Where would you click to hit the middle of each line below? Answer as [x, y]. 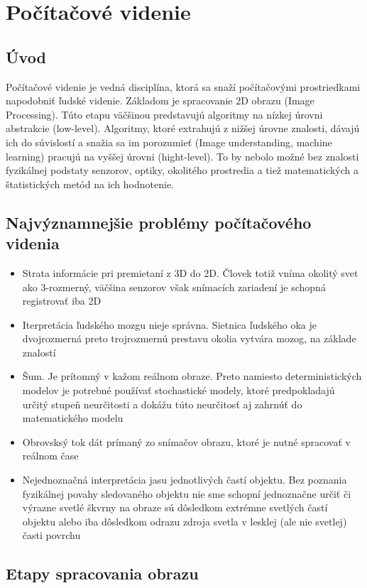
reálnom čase [50, 456]
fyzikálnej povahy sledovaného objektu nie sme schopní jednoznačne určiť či [187, 493]
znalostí [39, 352]
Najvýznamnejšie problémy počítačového [159, 222]
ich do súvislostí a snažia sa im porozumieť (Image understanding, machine [169, 142]
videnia [33, 243]
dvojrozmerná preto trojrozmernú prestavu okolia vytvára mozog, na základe [189, 338]
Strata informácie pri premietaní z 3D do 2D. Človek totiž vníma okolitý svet [190, 272]
